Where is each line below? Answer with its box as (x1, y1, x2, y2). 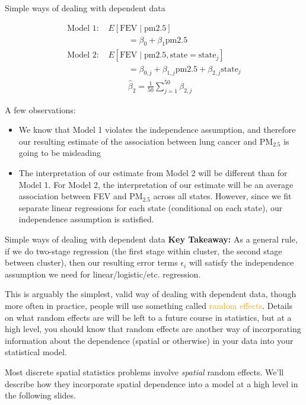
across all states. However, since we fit (153, 190, 292, 202)
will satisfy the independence (189, 256, 294, 269)
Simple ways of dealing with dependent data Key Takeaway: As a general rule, (5, 232, 298, 245)
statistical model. (5, 346, 67, 358)
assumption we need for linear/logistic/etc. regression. (5, 267, 201, 280)
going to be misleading (18, 146, 101, 159)
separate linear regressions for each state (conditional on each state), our (18, 201, 283, 213)
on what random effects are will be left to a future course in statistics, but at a (5, 311, 292, 323)
